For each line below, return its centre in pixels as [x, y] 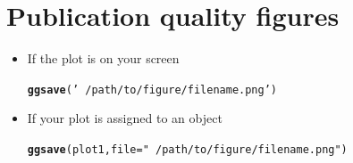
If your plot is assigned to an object [125, 118]
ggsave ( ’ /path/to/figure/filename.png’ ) [152, 90]
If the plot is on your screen [103, 58]
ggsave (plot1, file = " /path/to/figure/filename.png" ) [187, 149]
